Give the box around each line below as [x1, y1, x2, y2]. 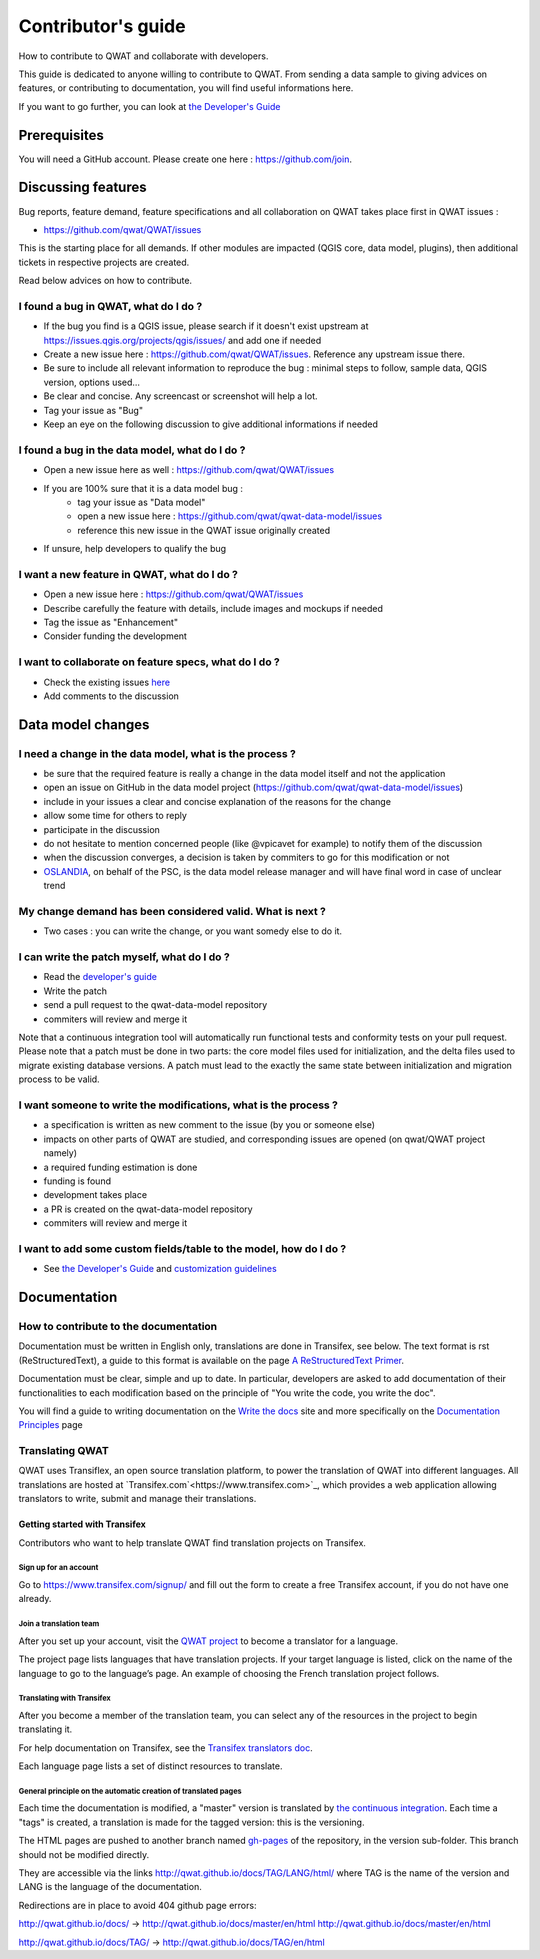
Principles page [18, 1419, 84, 1431]
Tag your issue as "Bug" [43, 404, 144, 416]
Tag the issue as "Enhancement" [43, 616, 179, 628]
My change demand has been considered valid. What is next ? [18, 904, 327, 918]
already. [18, 1593, 52, 1605]
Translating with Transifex [18, 1693, 112, 1704]
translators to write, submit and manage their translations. [18, 1493, 257, 1505]
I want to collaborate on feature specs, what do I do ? [18, 655, 280, 669]
